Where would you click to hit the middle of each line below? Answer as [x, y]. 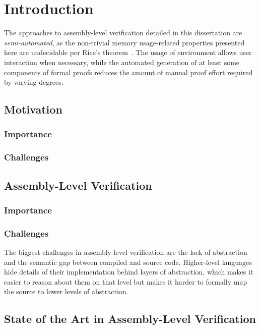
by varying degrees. [34, 82]
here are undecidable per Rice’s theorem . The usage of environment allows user [128, 52]
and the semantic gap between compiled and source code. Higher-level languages [128, 262]
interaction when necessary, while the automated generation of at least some [122, 62]
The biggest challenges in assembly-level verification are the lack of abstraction [126, 252]
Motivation [33, 109]
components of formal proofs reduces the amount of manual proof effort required [128, 72]
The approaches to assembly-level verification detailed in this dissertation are [123, 33]
